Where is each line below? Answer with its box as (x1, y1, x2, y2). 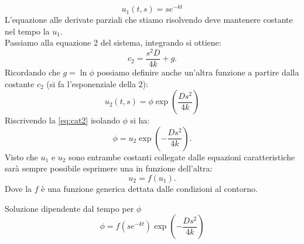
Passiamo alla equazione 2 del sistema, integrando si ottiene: (5, 36, 221, 49)
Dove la (5, 182, 32, 194)
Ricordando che (5, 66, 60, 78)
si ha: (130, 114, 150, 126)
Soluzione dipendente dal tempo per (5, 202, 134, 214)
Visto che (5, 150, 38, 163)
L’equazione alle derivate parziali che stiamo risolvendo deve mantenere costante (5, 13, 293, 26)
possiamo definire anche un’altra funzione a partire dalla (97, 66, 299, 78)
